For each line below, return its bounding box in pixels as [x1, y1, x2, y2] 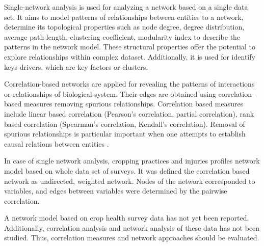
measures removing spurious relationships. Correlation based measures [23, 98, 244, 109]
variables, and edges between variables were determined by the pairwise [4, 185, 227, 196]
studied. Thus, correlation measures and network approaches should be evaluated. [4, 232, 259, 243]
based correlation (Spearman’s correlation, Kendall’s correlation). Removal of [4, 118, 245, 129]
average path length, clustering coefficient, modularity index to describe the [4, 31, 241, 42]
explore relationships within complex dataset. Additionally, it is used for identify [4, 51, 255, 62]
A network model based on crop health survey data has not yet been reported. [4, 212, 249, 223]
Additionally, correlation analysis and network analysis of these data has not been [4, 222, 260, 233]
